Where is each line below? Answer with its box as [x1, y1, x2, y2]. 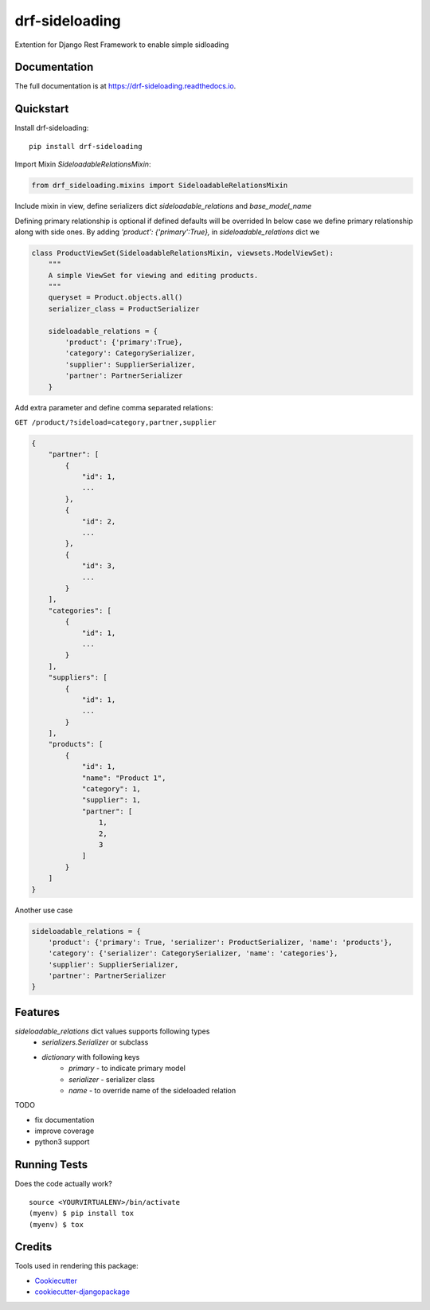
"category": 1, [81, 785, 141, 794]
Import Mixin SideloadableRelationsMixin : [14, 159, 151, 169]
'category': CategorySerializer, [64, 349, 196, 358]
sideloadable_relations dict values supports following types [14, 1026, 210, 1036]
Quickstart [14, 102, 69, 116]
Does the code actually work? [14, 1179, 113, 1189]
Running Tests [14, 1158, 88, 1171]
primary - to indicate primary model [68, 1064, 186, 1073]
